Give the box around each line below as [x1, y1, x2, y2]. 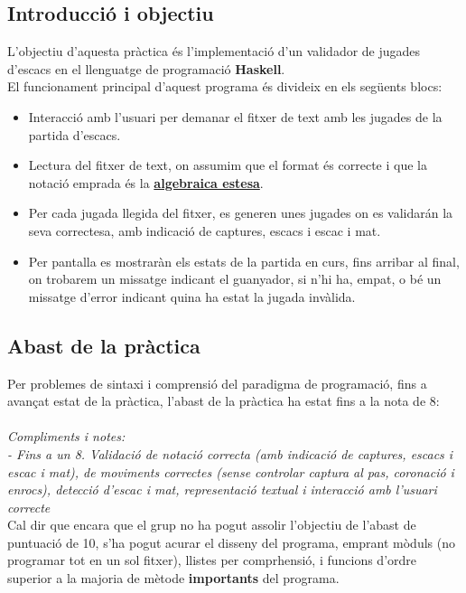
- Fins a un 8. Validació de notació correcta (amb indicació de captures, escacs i [7, 444, 453, 463]
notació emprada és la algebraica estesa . [28, 173, 264, 192]
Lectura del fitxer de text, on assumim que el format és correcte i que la [28, 155, 427, 174]
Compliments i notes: [7, 427, 126, 446]
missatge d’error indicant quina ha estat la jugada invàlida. [28, 287, 356, 306]
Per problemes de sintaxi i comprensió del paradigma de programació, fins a [7, 373, 427, 392]
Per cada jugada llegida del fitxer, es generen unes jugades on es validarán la [28, 203, 453, 222]
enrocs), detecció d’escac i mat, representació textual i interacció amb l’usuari [7, 480, 437, 499]
